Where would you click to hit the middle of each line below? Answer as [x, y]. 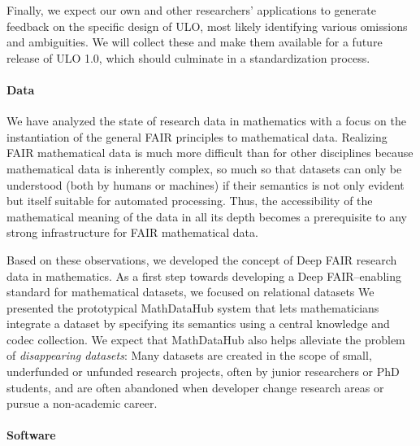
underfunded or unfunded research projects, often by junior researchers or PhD [203, 372]
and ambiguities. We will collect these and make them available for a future [195, 42]
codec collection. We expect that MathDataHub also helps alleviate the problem [206, 339]
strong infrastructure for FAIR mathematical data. [132, 232]
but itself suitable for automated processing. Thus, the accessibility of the [190, 201]
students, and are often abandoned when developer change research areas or [195, 387]
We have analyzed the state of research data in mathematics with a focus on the [206, 121]
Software [31, 435]
